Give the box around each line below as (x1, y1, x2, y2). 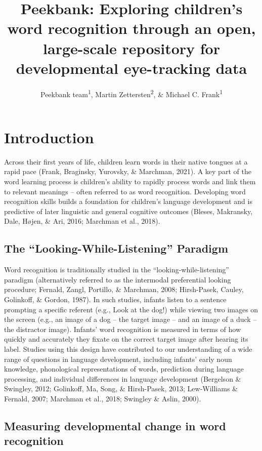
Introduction (4, 127, 94, 147)
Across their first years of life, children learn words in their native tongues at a (4, 156, 248, 167)
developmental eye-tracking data (16, 57, 247, 78)
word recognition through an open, (7, 18, 256, 38)
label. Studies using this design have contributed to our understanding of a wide (4, 343, 252, 354)
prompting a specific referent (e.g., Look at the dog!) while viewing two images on (4, 304, 258, 314)
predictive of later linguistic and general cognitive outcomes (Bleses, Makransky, (4, 206, 253, 216)
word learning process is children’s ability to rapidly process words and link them (4, 176, 256, 187)
